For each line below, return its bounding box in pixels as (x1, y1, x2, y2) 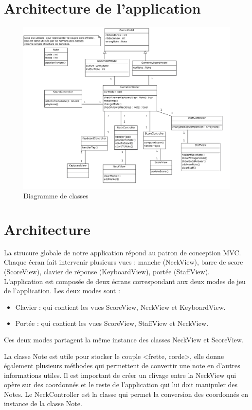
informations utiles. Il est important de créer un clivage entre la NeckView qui (4, 370, 236, 380)
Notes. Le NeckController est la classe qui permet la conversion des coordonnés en (4, 389, 249, 399)
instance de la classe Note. (4, 398, 82, 409)
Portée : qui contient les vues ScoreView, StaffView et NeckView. (15, 318, 209, 328)
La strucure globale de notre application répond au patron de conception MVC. (4, 247, 241, 257)
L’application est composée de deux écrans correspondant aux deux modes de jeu (4, 276, 246, 286)
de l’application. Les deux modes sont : (4, 285, 120, 296)
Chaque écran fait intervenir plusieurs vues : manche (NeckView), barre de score (4, 257, 243, 267)
